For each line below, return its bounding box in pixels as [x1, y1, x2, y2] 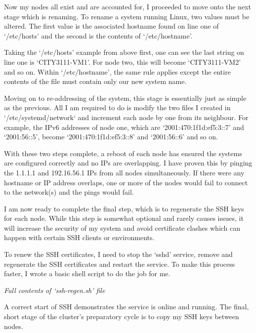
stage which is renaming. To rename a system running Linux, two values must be [4, 11, 250, 21]
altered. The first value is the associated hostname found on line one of [4, 21, 219, 31]
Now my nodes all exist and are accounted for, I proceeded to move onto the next [4, 1, 251, 11]
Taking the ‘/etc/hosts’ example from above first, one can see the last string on [4, 47, 244, 57]
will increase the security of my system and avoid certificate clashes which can [4, 222, 241, 233]
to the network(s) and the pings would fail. [4, 187, 134, 197]
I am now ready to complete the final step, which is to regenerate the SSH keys [4, 203, 244, 213]
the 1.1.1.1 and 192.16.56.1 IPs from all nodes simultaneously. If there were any [4, 167, 245, 177]
